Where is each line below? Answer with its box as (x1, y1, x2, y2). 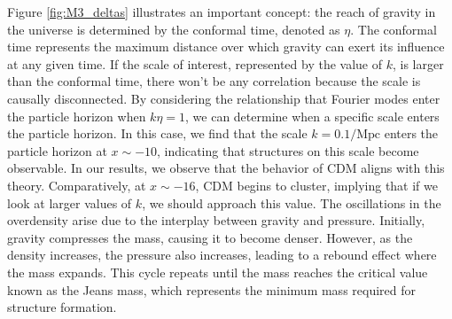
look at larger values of (7, 193, 132, 212)
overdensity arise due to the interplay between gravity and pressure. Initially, (7, 211, 425, 230)
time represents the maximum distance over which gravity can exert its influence (7, 37, 445, 56)
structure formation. (7, 298, 117, 316)
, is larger (392, 54, 444, 73)
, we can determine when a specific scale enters (185, 106, 440, 125)
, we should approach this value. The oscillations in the (142, 193, 441, 212)
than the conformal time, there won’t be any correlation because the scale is (7, 72, 421, 90)
